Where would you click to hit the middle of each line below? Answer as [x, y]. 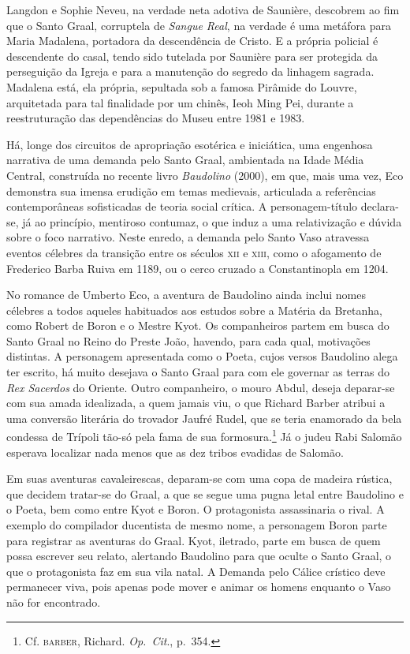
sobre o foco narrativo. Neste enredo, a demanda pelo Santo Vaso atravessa [188, 237]
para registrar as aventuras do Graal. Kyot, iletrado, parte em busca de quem [194, 540]
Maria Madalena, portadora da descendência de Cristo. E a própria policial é [192, 41]
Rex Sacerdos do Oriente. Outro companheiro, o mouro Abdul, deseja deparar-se [201, 387]
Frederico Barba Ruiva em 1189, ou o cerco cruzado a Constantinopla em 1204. [198, 268]
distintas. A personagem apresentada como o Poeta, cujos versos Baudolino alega [202, 356]
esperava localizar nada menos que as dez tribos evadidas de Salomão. [175, 452]
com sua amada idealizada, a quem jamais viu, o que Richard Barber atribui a [196, 403]
